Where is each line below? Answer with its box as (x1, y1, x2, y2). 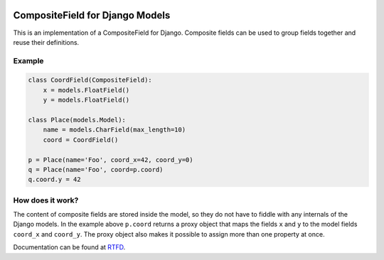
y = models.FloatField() (43, 96, 130, 104)
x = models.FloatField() (43, 86, 130, 94)
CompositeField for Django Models (13, 9, 171, 21)
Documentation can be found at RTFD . (13, 243, 126, 251)
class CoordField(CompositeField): (28, 76, 152, 85)
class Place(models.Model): (28, 116, 126, 124)
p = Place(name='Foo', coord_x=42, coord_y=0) (28, 156, 193, 163)
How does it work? (13, 195, 79, 205)
